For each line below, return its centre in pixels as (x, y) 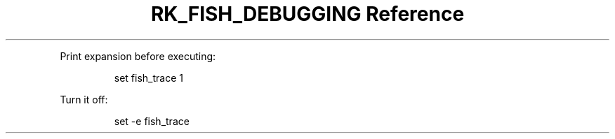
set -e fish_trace (152, 121)
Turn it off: (84, 99)
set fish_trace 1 (148, 78)
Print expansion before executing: (138, 56)
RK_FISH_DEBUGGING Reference (307, 14)
